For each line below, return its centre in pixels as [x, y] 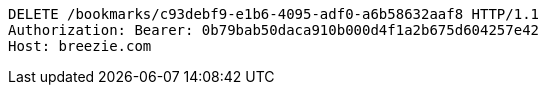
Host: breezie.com [80, 46]
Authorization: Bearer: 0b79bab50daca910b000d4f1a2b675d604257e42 [274, 30]
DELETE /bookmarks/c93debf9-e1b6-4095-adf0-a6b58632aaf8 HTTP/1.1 [274, 14]
